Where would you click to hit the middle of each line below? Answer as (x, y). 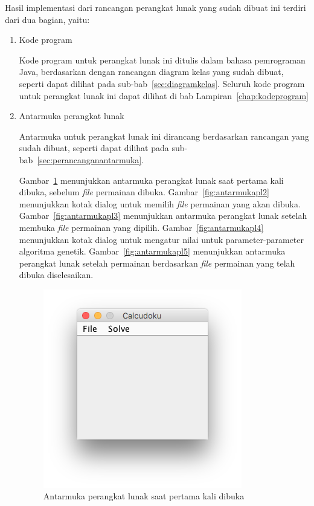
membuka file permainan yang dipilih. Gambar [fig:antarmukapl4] (141, 227)
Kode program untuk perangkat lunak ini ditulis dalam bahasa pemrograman (162, 60)
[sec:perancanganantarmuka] (89, 159)
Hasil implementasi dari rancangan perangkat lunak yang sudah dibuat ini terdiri (155, 7)
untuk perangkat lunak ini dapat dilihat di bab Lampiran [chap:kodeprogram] (164, 95)
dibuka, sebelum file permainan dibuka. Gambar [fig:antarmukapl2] (144, 192)
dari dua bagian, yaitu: (47, 19)
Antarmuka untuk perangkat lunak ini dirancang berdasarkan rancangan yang (164, 136)
